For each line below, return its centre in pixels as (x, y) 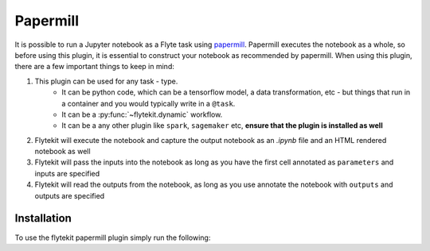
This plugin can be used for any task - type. (106, 81)
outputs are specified (70, 195)
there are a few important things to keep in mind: (94, 67)
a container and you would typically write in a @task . (149, 103)
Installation (43, 218)
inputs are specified (67, 173)
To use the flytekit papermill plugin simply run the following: (113, 237)
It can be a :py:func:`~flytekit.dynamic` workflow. (142, 114)
